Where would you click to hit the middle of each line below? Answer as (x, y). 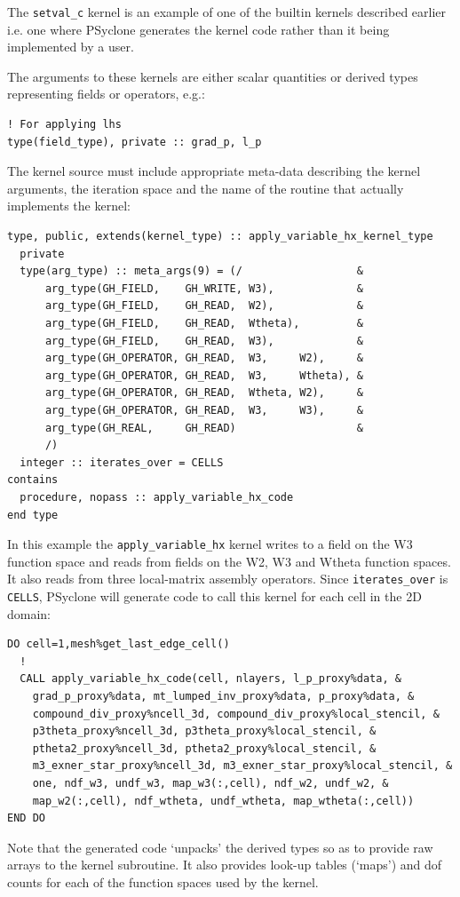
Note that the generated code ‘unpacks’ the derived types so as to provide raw (220, 847)
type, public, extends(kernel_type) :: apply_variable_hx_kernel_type (220, 236)
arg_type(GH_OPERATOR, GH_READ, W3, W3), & (204, 410)
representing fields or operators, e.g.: (106, 94)
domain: (29, 613)
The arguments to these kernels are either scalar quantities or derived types (213, 76)
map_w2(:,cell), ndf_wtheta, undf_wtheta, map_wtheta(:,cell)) (223, 801)
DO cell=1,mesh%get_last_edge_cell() (119, 644)
